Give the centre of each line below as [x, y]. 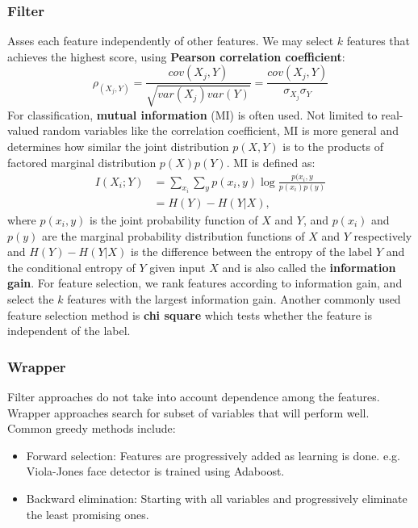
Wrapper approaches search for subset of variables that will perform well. [188, 412]
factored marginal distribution [82, 162]
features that [378, 41]
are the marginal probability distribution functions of [173, 235]
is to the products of [333, 147]
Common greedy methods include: [92, 428]
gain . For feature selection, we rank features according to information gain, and [205, 283]
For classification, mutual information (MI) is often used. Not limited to [192, 114]
